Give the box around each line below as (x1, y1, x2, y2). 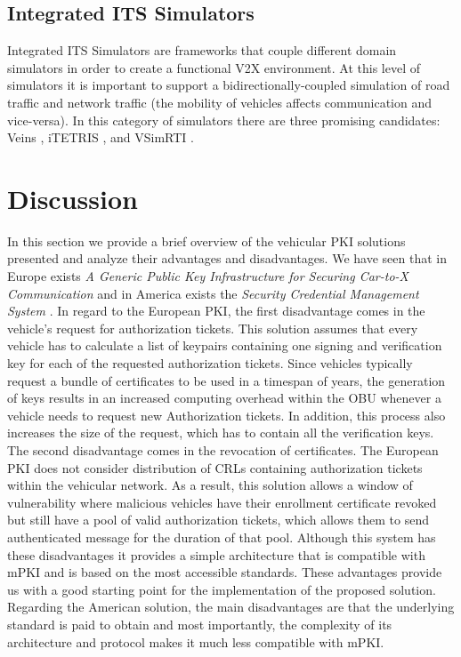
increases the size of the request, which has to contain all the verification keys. (7, 423, 434, 442)
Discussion (7, 180, 138, 216)
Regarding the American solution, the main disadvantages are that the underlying (7, 597, 455, 616)
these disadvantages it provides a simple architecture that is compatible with (7, 545, 425, 564)
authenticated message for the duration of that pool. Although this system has (7, 527, 436, 546)
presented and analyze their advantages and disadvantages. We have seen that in (7, 249, 447, 268)
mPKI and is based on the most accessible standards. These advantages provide (7, 563, 442, 581)
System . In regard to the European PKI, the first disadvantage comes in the (7, 301, 425, 320)
